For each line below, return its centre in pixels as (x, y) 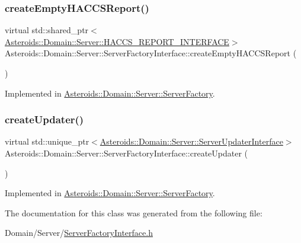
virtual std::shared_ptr (47, 30)
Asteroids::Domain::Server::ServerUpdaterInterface (191, 141)
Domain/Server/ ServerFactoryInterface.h (79, 233)
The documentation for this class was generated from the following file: (134, 212)
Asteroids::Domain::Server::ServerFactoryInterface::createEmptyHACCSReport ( (151, 53)
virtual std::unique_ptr (47, 141)
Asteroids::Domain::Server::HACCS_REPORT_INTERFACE (117, 41)
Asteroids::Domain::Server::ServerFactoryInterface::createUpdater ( (127, 153)
